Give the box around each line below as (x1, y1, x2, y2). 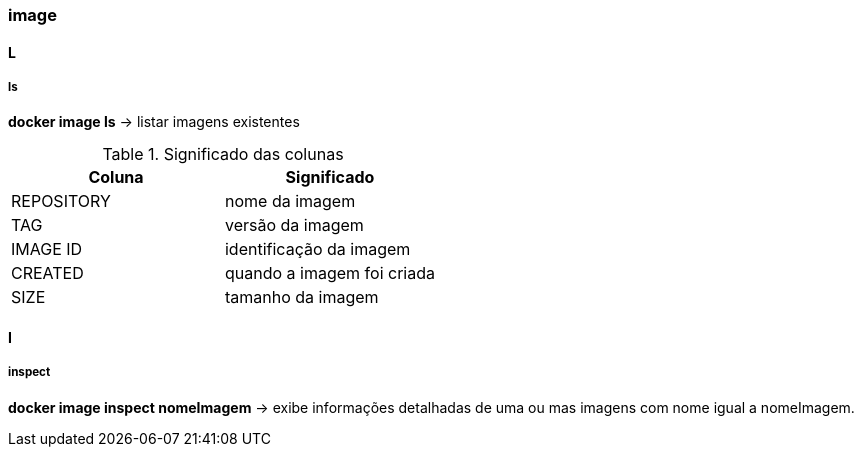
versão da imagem (224, 215, 364, 236)
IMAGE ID (11, 239, 83, 260)
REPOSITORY (11, 191, 111, 212)
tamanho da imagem (224, 287, 379, 308)
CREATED (11, 263, 84, 284)
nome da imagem (224, 191, 356, 212)
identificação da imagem (224, 239, 411, 260)
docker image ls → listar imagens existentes (8, 113, 300, 131)
